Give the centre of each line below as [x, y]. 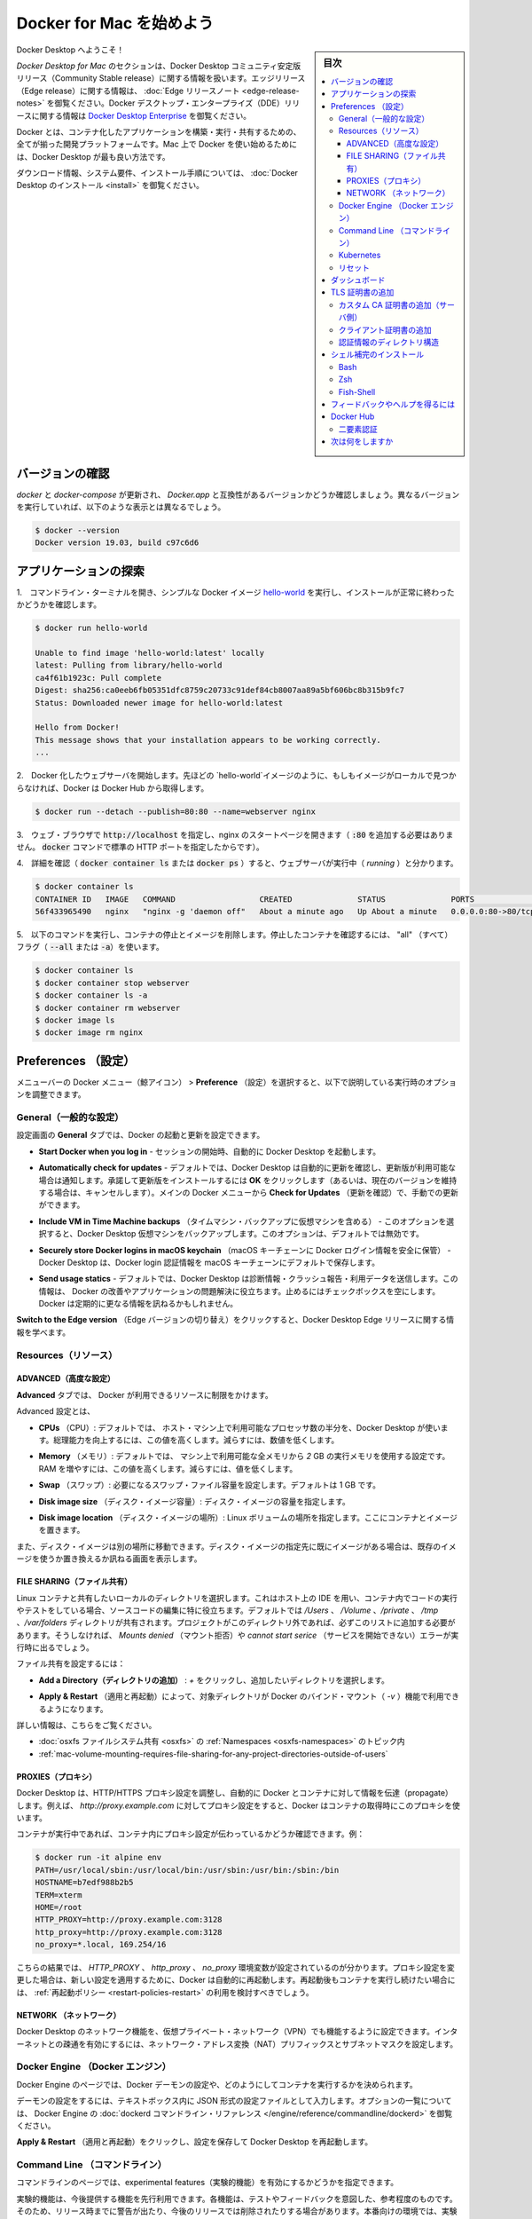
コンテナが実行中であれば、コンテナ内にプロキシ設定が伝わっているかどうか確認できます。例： [191, 1834]
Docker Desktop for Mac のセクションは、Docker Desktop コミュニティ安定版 [159, 66]
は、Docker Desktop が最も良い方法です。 [93, 156]
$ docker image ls [75, 1020]
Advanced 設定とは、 [55, 1411]
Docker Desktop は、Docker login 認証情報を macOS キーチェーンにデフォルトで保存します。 [209, 1262]
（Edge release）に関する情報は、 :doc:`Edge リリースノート [128, 91]
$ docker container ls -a [91, 995]
